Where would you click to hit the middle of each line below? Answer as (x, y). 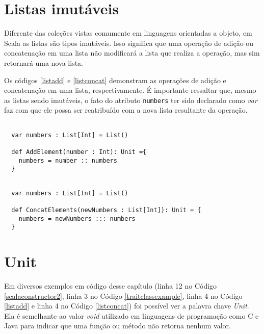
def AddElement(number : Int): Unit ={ (79, 152)
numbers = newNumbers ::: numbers (77, 219)
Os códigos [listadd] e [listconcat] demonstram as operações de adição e (115, 80)
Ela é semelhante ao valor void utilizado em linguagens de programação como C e (131, 315)
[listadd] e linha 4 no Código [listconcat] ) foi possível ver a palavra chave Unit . (127, 306)
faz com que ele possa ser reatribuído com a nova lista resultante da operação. (126, 110)
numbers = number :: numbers (68, 160)
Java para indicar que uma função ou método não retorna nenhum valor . (117, 326)
